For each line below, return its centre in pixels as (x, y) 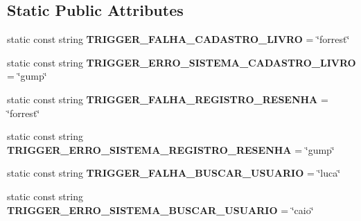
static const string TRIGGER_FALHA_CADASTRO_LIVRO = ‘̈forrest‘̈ (178, 39)
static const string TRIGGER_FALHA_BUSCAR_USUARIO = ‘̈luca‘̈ (174, 173)
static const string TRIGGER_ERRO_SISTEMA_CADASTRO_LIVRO (182, 62)
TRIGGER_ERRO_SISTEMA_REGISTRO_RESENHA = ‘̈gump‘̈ (171, 149)
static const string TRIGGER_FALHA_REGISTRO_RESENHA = (168, 99)
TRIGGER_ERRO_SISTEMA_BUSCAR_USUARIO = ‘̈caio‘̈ (160, 210)
